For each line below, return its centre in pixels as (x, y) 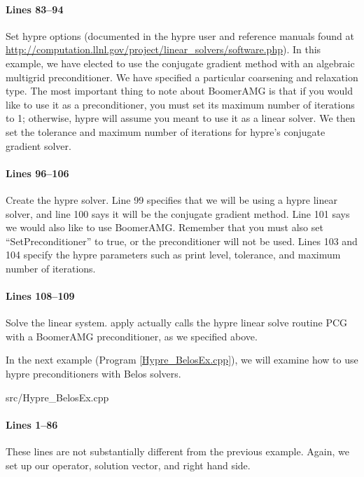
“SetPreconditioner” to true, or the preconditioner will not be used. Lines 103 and (182, 241)
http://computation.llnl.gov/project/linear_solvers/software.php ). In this (163, 49)
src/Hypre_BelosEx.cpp (57, 397)
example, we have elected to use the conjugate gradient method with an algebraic (180, 63)
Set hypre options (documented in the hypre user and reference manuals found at (180, 35)
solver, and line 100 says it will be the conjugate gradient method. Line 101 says (178, 213)
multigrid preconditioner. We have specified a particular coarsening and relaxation (182, 77)
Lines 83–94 (35, 9)
